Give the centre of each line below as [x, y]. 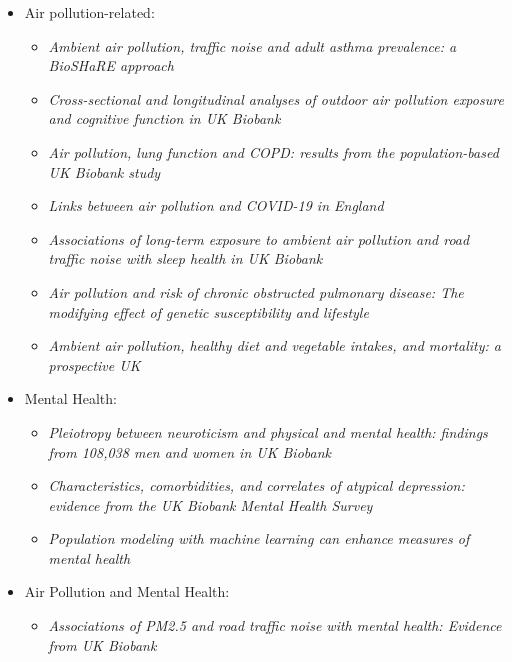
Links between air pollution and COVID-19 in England [216, 205]
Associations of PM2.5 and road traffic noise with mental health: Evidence [275, 625]
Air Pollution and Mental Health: [127, 591]
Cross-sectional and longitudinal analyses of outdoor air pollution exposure [276, 98]
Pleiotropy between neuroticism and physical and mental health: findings [268, 431]
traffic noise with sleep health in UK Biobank [185, 258]
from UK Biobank [102, 644]
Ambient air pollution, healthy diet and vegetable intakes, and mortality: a [274, 345]
